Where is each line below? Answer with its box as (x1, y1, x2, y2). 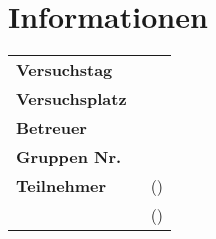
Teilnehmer (16, 174, 107, 198)
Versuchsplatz (16, 87, 127, 111)
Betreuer (16, 116, 87, 140)
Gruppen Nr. (16, 145, 122, 169)
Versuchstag (16, 58, 113, 82)
